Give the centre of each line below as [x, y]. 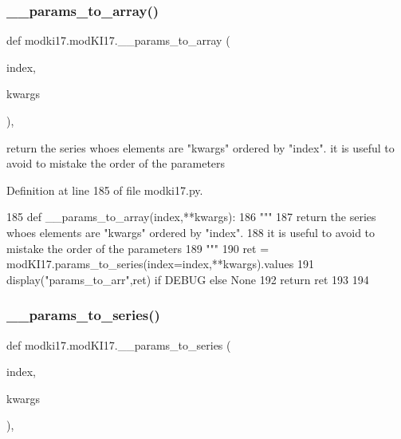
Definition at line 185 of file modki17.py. [105, 190]
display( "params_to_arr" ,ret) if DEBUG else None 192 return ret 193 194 [188, 279]
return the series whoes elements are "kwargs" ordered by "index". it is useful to [200, 147]
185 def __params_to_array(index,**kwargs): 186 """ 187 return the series [191, 217]
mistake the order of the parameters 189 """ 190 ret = [138, 248]
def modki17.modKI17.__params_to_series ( [119, 344]
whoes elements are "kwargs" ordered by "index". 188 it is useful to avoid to [191, 232]
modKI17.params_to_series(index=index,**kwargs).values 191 [160, 264]
